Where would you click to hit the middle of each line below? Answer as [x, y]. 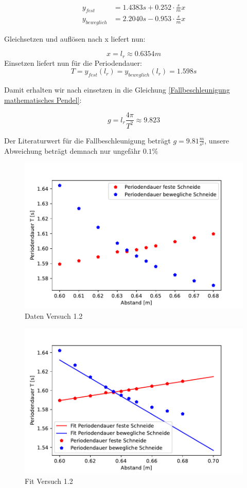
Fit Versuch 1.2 [49, 481]
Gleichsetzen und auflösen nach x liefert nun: [75, 38]
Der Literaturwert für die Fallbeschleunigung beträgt [87, 140]
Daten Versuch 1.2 [54, 315]
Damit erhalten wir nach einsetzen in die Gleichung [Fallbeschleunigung [117, 90]
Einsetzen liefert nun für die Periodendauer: [73, 62]
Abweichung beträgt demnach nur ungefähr [72, 150]
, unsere [217, 140]
